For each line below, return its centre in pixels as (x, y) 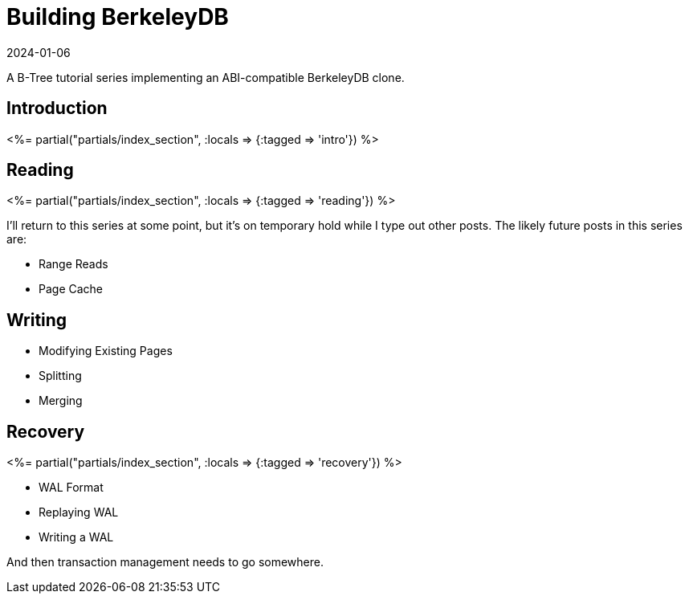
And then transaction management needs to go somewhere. (165, 562)
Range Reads (73, 264)
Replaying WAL (79, 512)
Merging (61, 401)
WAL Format (71, 488)
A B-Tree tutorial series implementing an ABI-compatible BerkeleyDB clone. (206, 77)
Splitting (60, 376)
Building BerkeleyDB (118, 17)
